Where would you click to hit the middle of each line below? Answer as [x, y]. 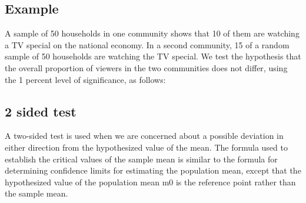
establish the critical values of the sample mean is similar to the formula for [141, 159]
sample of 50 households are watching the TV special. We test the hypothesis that [153, 56]
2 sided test [41, 111]
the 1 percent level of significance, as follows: [85, 79]
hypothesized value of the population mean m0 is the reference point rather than [150, 182]
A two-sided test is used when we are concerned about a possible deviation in [144, 136]
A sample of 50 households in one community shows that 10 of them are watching [152, 33]
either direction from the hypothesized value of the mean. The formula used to [146, 147]
